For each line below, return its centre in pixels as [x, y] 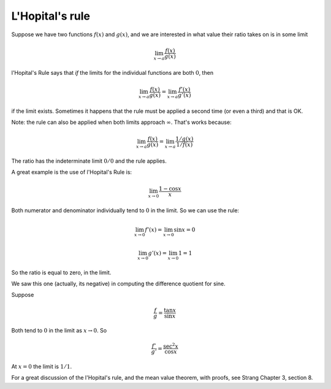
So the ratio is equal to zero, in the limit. [61, 272]
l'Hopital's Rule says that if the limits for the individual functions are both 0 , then [112, 72]
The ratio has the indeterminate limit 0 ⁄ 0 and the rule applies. [89, 161]
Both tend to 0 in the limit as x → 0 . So [59, 331]
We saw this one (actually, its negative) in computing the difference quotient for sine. [119, 284]
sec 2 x [171, 345]
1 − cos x [170, 188]
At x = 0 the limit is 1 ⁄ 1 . [42, 367]
